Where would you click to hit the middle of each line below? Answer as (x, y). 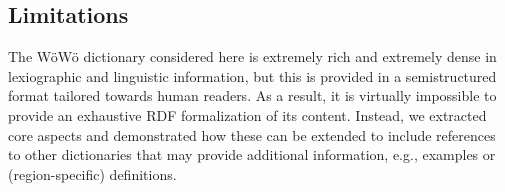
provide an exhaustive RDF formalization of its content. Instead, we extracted (247, 114)
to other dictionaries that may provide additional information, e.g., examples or (252, 154)
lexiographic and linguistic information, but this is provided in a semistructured (252, 75)
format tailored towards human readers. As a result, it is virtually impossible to (252, 95)
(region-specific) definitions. (92, 173)
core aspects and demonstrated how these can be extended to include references (252, 134)
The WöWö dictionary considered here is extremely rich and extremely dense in (252, 56)
